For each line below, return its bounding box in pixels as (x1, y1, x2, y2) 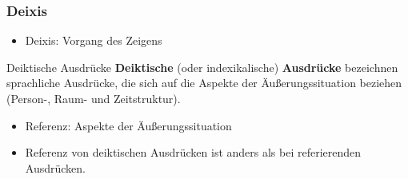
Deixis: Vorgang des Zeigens (25, 32, 162, 49)
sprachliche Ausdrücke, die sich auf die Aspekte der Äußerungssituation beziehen (6, 74, 402, 91)
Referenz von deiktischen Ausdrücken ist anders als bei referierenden (25, 144, 362, 161)
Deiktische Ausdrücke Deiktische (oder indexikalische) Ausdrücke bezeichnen (6, 58, 398, 75)
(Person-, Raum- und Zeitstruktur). (6, 90, 181, 106)
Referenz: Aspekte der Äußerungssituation (25, 117, 232, 133)
